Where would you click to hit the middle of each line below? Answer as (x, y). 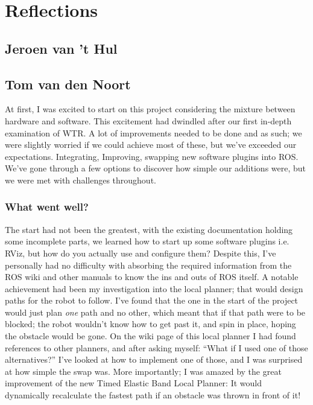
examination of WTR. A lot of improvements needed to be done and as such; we (153, 132)
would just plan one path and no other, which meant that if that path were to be (155, 312)
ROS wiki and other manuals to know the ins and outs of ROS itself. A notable (152, 277)
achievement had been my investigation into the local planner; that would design (154, 288)
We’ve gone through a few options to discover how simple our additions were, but (156, 168)
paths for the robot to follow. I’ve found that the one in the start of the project (152, 300)
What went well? (47, 207)
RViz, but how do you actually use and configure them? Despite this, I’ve (141, 253)
